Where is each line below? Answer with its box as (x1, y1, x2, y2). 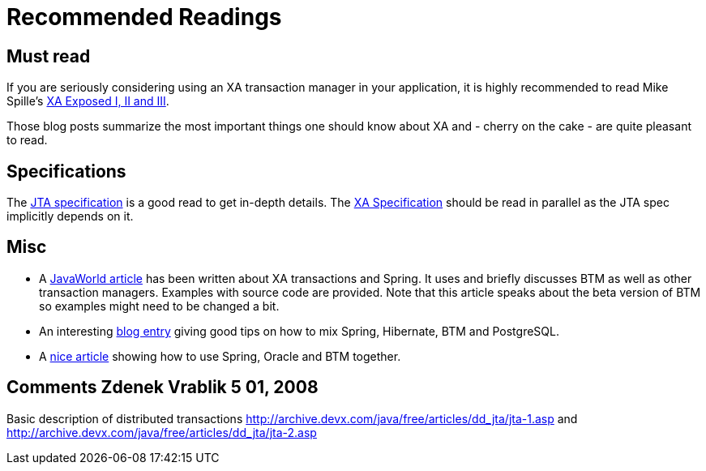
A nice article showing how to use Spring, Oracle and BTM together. (39, 349, 401, 363)
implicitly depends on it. (6, 209, 134, 224)
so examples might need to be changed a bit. (39, 298, 280, 313)
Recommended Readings (6, 3, 282, 31)
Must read (6, 45, 91, 66)
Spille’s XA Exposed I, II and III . (6, 94, 169, 109)
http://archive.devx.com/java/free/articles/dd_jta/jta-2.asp (6, 425, 317, 439)
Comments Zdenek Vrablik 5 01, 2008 (6, 377, 319, 398)
